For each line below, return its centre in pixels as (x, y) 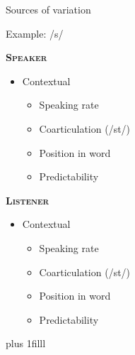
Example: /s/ (35, 33)
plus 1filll (26, 343)
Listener (28, 200)
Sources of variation (48, 9)
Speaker (27, 57)
